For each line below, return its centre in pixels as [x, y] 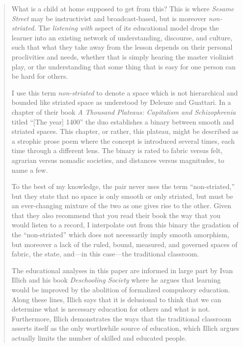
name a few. [30, 170]
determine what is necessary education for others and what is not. [111, 309]
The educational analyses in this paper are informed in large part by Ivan [122, 270]
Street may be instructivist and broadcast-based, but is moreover [109, 18]
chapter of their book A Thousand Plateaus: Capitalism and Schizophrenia [124, 111]
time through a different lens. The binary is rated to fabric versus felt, [117, 150]
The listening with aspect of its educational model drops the [129, 28]
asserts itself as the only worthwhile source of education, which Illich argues [125, 328]
